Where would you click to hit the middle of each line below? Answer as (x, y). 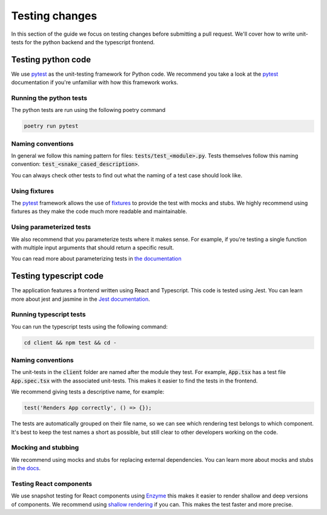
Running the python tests (49, 98)
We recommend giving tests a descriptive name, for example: (88, 392)
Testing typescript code (58, 276)
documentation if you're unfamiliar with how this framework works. (95, 82)
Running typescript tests (48, 315)
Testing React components (51, 484)
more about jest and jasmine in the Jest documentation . (81, 299)
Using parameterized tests (51, 227)
